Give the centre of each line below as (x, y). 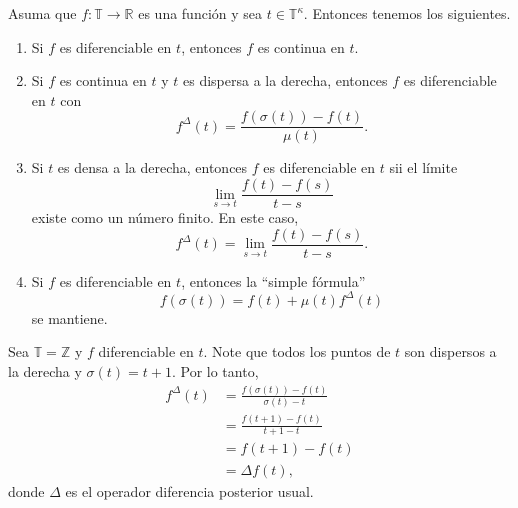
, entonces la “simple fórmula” (273, 280)
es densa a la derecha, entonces (152, 167)
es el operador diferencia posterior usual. (189, 490)
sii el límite (423, 167)
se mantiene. (69, 317)
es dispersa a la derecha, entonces (285, 80)
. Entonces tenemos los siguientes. (407, 13)
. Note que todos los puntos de (297, 351)
